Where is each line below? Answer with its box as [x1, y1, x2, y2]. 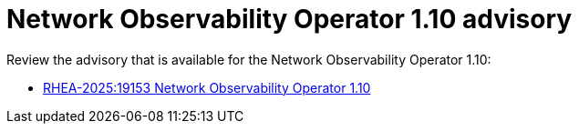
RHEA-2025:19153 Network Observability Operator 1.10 [43, 79, 371, 96]
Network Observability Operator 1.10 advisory [6, 4, 573, 35]
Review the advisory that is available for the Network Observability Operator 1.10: [6, 51, 491, 67]
